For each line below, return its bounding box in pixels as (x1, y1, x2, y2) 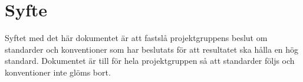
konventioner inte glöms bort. (5, 66, 111, 78)
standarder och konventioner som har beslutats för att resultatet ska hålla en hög (5, 43, 299, 55)
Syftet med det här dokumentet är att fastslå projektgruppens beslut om (5, 32, 268, 44)
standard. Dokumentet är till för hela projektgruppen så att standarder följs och (5, 54, 295, 67)
